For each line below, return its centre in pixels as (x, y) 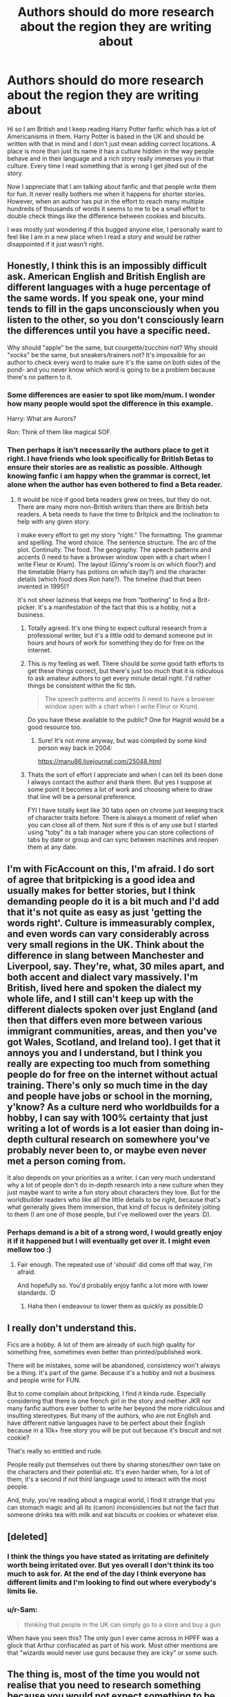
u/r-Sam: (22, 1609)
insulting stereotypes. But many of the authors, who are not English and (109, 1416)
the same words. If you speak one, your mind (106, 298)
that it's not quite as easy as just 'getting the (104, 912)
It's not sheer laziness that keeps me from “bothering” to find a (107, 600)
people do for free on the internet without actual (112, 1074)
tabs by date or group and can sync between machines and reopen (123, 840)
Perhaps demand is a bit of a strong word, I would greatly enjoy (115, 1232)
